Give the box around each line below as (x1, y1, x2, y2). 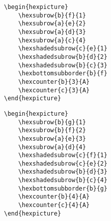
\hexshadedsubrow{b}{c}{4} (18, 177, 108, 184)
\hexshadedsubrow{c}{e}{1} (18, 45, 108, 52)
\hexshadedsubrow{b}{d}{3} (18, 168, 108, 176)
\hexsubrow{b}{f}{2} (18, 127, 86, 134)
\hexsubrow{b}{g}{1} (18, 118, 86, 126)
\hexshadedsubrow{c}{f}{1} (18, 152, 108, 159)
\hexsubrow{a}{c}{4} (18, 36, 86, 44)
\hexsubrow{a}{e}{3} (18, 135, 86, 142)
